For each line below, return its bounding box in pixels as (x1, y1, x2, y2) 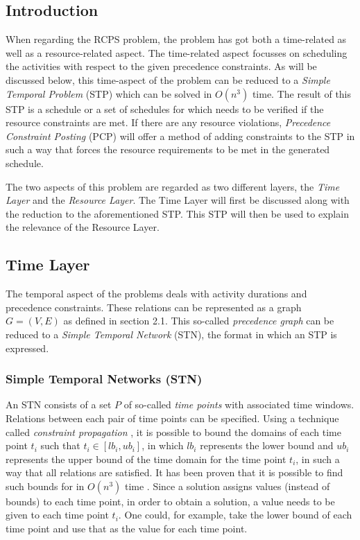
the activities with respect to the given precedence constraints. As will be (6, 59, 317, 73)
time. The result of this (252, 86, 352, 101)
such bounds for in (6, 478, 85, 493)
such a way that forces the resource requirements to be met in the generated (6, 142, 330, 157)
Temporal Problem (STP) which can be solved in (6, 86, 212, 101)
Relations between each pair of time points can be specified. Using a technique (6, 410, 339, 425)
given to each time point (6, 507, 109, 522)
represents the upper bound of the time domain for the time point (6, 451, 286, 466)
